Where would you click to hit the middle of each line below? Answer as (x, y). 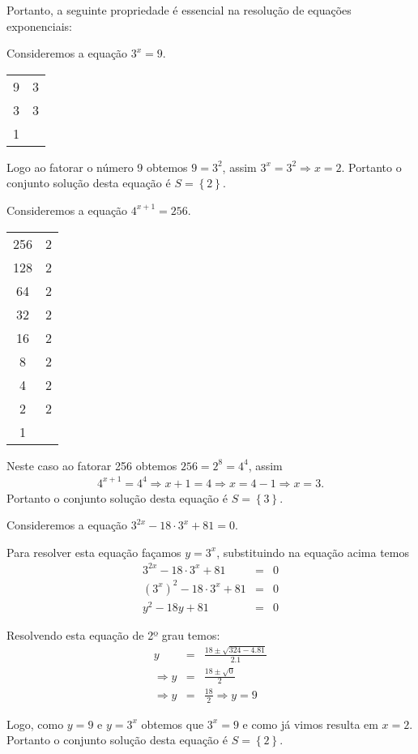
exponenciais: (39, 26)
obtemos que (173, 724)
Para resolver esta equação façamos (94, 552)
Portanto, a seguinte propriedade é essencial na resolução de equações (179, 10)
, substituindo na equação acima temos (313, 552)
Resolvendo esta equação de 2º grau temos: (113, 634)
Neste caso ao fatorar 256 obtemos (92, 465)
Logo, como (35, 724)
